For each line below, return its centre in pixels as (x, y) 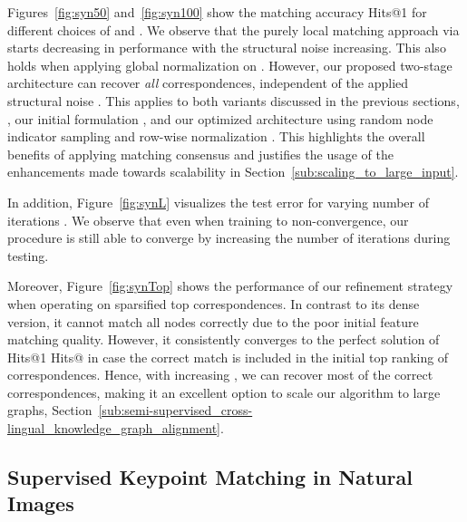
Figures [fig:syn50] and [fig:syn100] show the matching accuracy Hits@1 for (217, 12)
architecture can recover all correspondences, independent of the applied (208, 83)
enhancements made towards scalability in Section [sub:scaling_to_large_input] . (233, 172)
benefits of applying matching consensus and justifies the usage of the (200, 154)
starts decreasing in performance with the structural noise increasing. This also (227, 48)
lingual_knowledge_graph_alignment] (114, 428)
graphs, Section (50, 410)
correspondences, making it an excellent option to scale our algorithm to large (224, 392)
